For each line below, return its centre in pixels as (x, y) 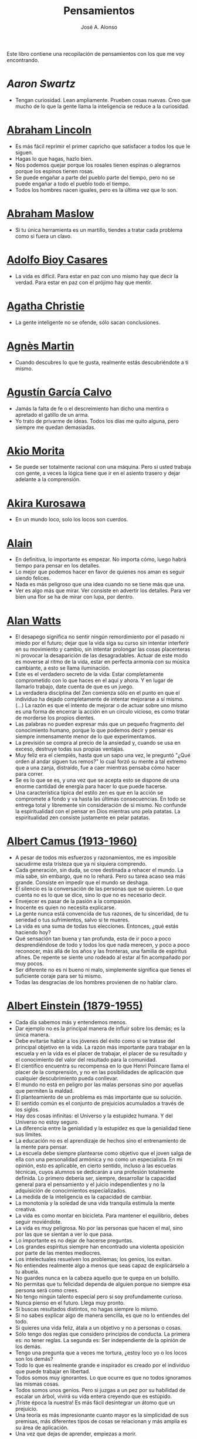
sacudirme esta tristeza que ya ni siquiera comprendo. (81, 864)
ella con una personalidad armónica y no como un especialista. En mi (99, 1160)
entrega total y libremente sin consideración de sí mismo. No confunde (101, 805)
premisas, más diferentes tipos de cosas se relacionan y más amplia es (101, 1421)
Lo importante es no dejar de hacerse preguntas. (74, 1241)
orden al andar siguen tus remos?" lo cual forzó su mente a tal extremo (101, 762)
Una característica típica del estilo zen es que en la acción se (89, 793)
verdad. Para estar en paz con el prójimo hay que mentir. (84, 282)
